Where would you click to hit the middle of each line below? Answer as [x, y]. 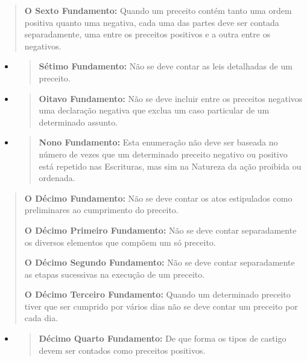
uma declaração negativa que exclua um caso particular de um [154, 110]
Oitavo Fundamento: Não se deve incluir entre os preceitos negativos [171, 98]
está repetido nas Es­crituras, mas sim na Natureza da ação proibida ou [170, 166]
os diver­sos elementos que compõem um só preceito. [120, 242]
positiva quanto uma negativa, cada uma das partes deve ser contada [152, 22]
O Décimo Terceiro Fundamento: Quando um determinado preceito [157, 294]
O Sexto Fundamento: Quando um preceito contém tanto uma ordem [158, 10]
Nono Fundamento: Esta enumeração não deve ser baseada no [158, 142]
